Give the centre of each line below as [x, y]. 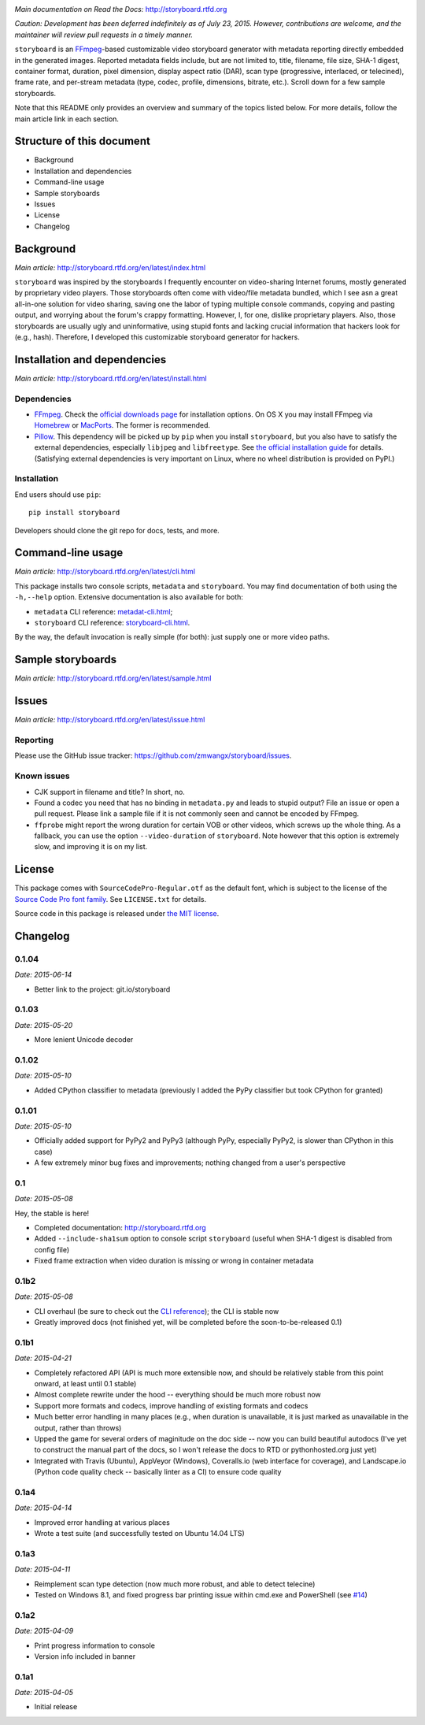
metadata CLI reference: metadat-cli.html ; [103, 611]
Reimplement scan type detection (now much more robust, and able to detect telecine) [175, 1584]
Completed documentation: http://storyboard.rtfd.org [120, 1227]
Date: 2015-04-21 [43, 1358]
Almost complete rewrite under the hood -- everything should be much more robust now [178, 1395]
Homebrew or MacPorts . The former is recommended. [122, 425]
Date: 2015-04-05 [44, 1693]
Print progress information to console [94, 1645]
